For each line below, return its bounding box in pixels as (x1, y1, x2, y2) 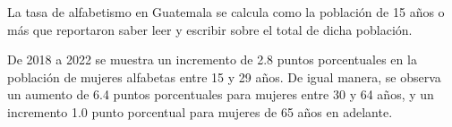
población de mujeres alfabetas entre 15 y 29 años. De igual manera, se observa (7, 67, 441, 86)
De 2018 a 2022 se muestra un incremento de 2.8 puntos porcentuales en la (7, 50, 417, 69)
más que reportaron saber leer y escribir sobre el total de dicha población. (7, 20, 413, 38)
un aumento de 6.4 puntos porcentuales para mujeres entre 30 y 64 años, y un (7, 85, 434, 104)
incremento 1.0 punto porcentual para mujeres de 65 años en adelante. (7, 102, 393, 121)
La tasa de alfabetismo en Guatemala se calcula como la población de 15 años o (7, 3, 445, 21)
